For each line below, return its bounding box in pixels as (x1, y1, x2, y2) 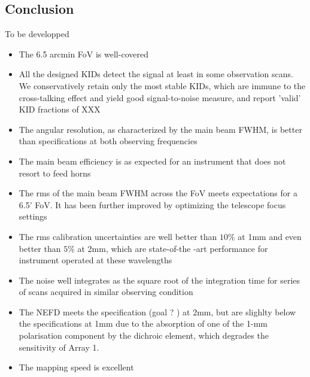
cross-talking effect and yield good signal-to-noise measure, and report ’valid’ (19, 91, 301, 104)
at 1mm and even (238, 230, 302, 242)
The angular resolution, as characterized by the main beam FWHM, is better (19, 123, 302, 135)
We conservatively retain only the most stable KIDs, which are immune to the (19, 79, 306, 92)
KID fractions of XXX (19, 103, 101, 115)
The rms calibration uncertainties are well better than (19, 230, 217, 242)
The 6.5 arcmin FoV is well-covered (19, 47, 148, 60)
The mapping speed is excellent (19, 361, 134, 373)
